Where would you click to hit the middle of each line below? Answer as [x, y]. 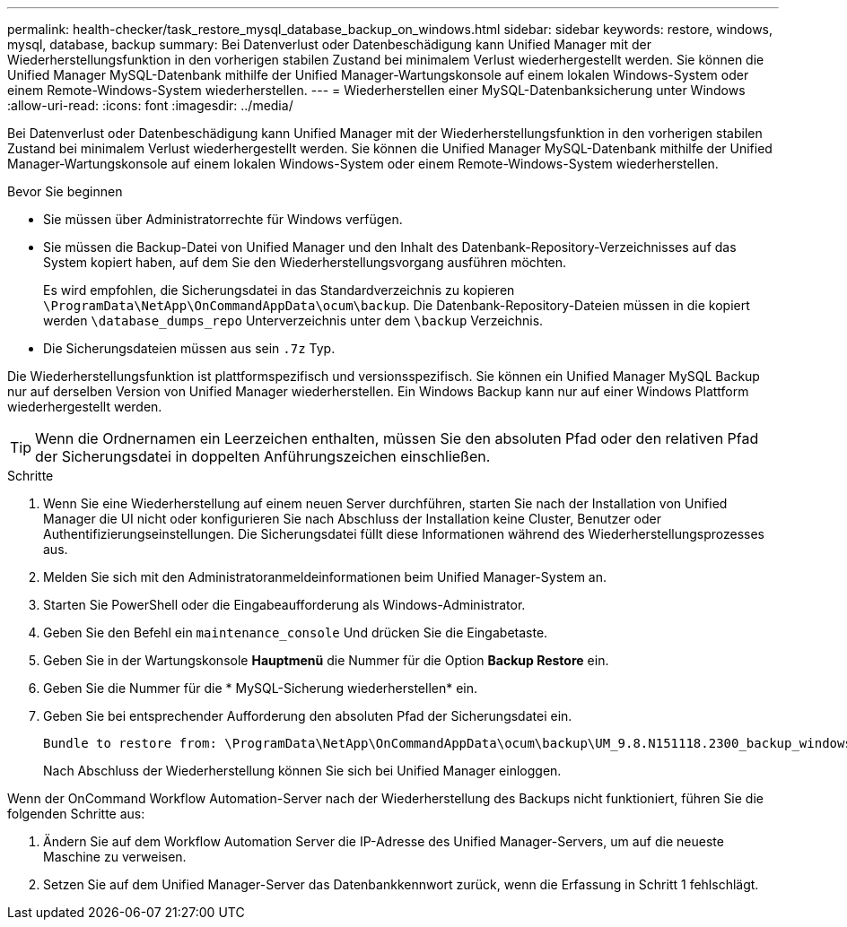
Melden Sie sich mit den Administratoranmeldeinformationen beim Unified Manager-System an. [325, 577]
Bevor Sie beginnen [65, 191]
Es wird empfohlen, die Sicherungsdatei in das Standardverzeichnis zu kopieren [279, 290]
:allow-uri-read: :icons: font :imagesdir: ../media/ [150, 105]
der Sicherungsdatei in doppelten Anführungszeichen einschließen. [263, 456]
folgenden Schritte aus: [76, 814]
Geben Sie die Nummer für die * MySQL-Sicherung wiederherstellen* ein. [261, 688]
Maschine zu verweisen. [115, 857]
